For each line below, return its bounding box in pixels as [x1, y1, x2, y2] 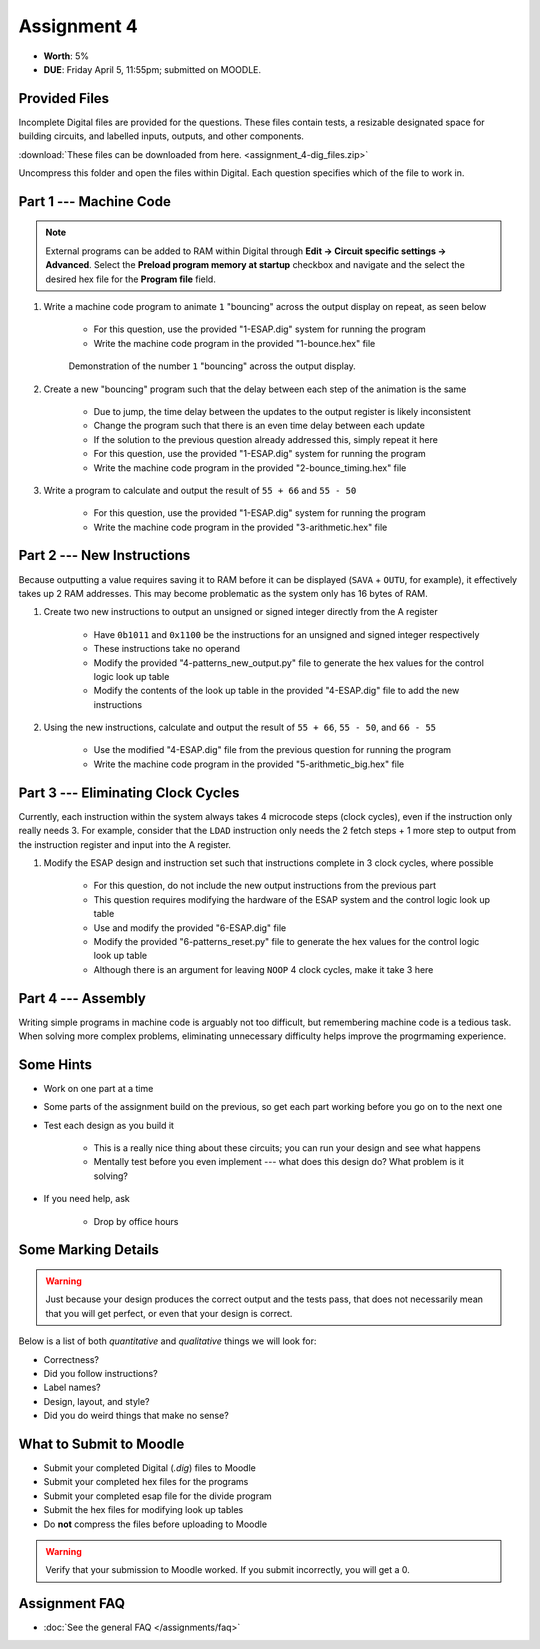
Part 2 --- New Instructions [18, 547, 191, 564]
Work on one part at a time [43, 1082, 154, 1094]
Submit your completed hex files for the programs [43, 1476, 249, 1488]
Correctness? [43, 1353, 100, 1365]
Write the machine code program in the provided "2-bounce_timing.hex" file [93, 461, 407, 474]
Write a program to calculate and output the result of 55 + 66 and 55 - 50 [43, 484, 357, 496]
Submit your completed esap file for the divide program [43, 1490, 272, 1502]
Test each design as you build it [43, 1119, 175, 1131]
